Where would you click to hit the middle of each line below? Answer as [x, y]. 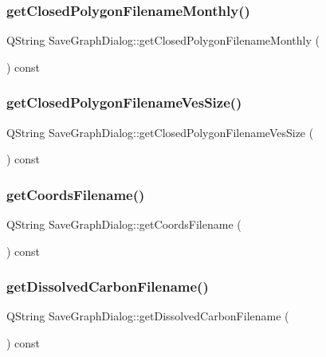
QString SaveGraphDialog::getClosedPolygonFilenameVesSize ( [160, 132]
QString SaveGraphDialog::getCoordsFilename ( [124, 224]
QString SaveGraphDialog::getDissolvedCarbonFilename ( [148, 316]
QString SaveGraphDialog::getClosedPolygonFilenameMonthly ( [163, 40]
